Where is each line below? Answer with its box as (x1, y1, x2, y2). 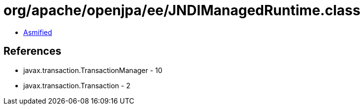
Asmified (23, 28, 52, 36)
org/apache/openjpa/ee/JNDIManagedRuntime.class (3, 2, 361, 19)
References (3, 45, 61, 58)
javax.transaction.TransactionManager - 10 (23, 66, 162, 74)
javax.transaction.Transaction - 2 (23, 81, 131, 90)
